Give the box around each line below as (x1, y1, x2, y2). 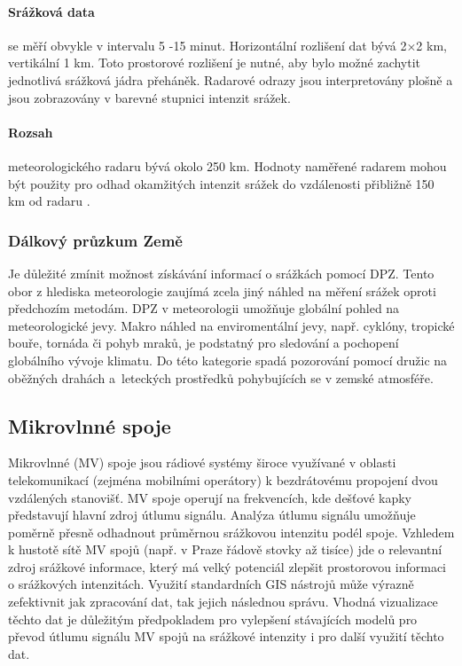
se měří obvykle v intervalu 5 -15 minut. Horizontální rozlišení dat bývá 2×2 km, (8, 35, 447, 54)
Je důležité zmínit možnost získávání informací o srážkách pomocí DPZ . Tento (8, 263, 435, 282)
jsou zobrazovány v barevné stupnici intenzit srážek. (8, 88, 291, 106)
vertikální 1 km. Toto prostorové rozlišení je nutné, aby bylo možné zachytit (8, 53, 421, 72)
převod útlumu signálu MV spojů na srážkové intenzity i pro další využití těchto (8, 627, 444, 646)
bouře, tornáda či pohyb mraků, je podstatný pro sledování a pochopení (8, 333, 399, 352)
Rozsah (8, 122, 53, 141)
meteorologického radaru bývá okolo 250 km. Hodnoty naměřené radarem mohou (8, 156, 447, 175)
